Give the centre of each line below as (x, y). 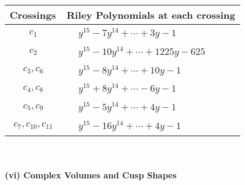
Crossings (33, 15)
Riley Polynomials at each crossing (151, 15)
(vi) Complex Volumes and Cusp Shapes (91, 175)
